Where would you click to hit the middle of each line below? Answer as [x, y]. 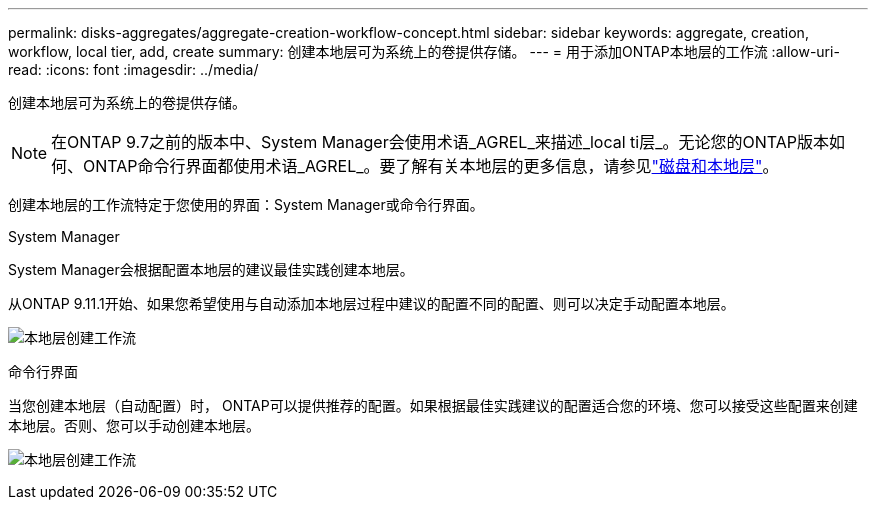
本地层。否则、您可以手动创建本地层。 [134, 425]
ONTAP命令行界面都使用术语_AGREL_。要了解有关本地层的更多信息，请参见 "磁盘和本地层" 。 [431, 166]
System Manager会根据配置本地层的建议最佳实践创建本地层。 [211, 269]
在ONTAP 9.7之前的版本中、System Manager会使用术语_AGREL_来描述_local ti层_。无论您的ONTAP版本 [440, 142]
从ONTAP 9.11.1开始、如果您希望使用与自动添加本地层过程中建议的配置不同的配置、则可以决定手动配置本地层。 [371, 303]
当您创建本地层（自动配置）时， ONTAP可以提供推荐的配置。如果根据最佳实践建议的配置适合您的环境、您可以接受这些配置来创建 [433, 405]
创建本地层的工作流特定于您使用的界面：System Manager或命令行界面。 [246, 204]
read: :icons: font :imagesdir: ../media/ [133, 69]
